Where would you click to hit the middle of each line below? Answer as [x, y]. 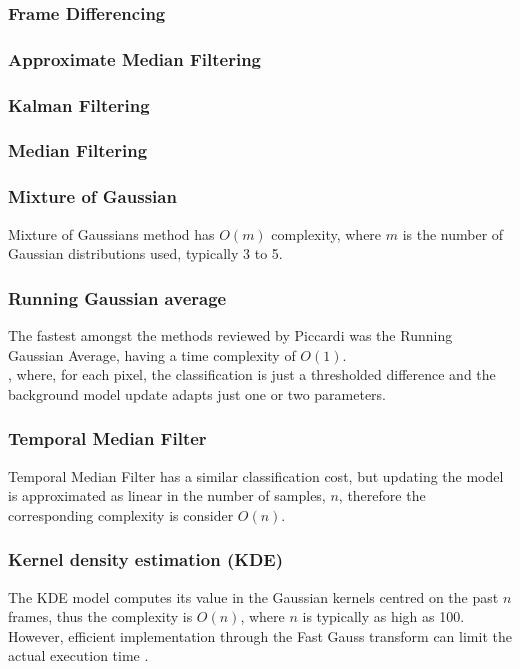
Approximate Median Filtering [134, 58]
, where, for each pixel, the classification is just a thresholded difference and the [252, 374]
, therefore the [382, 495]
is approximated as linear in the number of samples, [167, 495]
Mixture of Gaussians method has [111, 233]
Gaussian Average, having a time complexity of [152, 354]
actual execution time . [78, 655]
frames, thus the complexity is [100, 616]
